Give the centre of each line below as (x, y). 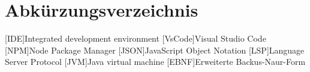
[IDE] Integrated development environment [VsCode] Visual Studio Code (136, 38)
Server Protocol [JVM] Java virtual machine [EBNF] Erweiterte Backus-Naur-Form (155, 62)
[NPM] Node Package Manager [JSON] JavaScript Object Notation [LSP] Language (155, 50)
